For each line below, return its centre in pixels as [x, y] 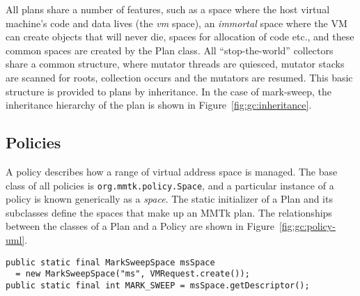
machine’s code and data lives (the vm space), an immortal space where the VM [177, 23]
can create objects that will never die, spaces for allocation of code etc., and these [180, 37]
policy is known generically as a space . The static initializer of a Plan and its [169, 199]
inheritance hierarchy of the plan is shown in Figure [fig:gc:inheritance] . [159, 105]
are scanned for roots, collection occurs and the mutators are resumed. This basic [179, 77]
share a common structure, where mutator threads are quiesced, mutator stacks [175, 64]
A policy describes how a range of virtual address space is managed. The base [172, 171]
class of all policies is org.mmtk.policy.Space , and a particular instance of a [170, 185]
